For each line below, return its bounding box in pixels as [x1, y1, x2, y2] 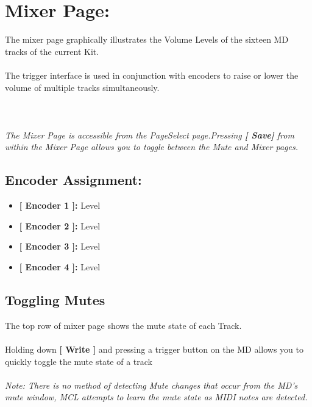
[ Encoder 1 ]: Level [19, 199, 101, 212]
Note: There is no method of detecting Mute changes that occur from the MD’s [5, 378, 298, 391]
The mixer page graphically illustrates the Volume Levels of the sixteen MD [5, 33, 289, 46]
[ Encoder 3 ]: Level [19, 240, 101, 253]
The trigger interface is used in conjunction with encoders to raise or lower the [5, 68, 299, 81]
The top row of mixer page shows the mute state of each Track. [5, 319, 242, 331]
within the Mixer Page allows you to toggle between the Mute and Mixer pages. [5, 140, 298, 153]
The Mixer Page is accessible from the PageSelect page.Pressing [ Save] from [5, 128, 294, 141]
